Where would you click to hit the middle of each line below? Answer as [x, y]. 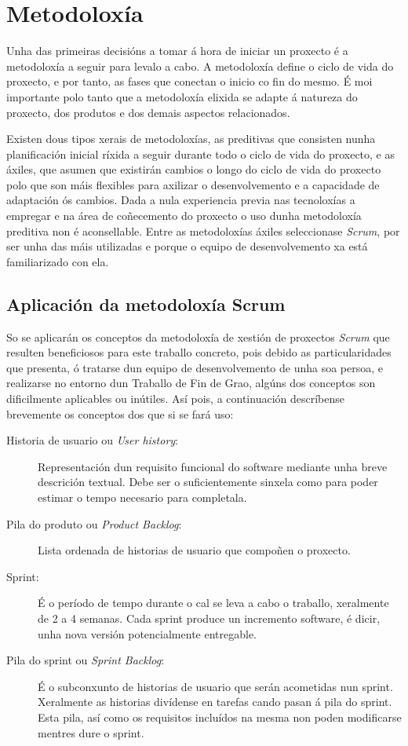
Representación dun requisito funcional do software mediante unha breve [213, 466]
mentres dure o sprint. [91, 732]
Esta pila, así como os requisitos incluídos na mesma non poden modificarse [220, 717]
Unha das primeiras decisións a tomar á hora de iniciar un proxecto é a [177, 51]
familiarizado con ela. [58, 261]
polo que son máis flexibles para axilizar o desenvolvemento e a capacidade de [193, 184]
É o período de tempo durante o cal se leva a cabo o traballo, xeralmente [213, 603]
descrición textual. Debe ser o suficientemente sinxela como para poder [208, 482]
